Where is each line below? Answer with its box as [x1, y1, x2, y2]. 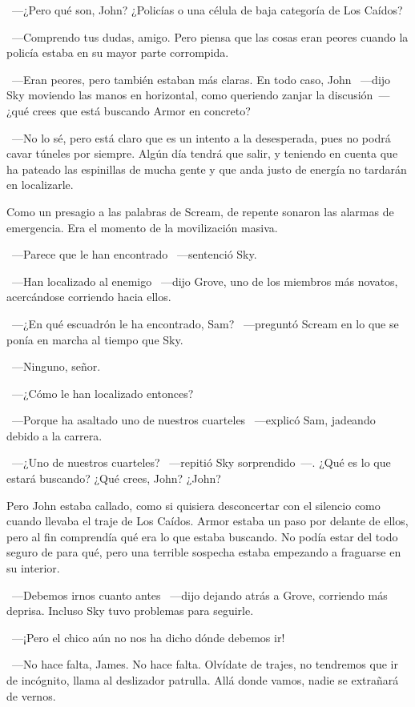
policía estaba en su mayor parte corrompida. [6, 44, 229, 61]
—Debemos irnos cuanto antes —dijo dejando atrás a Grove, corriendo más [11, 586, 388, 603]
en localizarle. [6, 176, 74, 193]
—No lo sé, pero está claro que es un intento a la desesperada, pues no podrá [11, 129, 391, 146]
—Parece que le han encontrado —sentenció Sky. [11, 246, 257, 263]
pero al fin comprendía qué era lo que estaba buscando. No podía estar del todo [6, 528, 398, 544]
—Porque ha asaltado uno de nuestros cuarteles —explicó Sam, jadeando [11, 412, 376, 428]
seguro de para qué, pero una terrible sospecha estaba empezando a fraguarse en [6, 544, 401, 560]
